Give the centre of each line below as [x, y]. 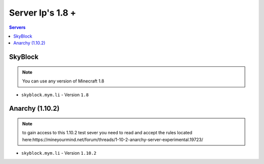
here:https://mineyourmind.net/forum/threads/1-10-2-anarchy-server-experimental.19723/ [113, 140]
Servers [17, 27]
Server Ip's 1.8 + [43, 13]
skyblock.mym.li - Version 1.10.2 [59, 153]
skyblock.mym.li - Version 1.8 [55, 95]
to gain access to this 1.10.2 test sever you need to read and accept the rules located [107, 133]
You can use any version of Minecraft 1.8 [63, 81]
